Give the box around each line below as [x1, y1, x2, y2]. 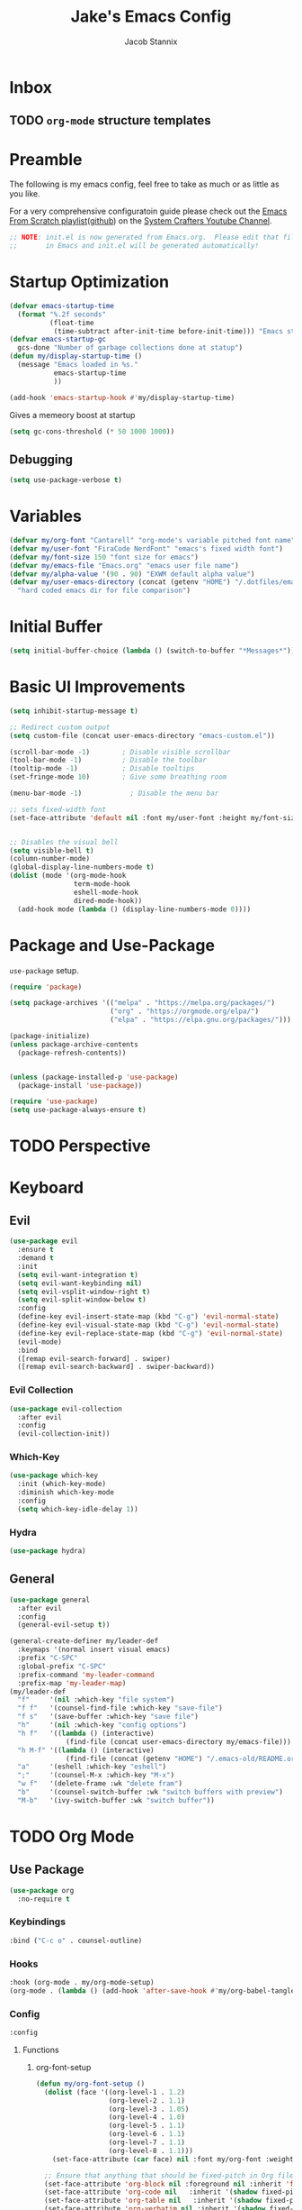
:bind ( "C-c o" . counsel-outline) [9, 1936, 143, 1945]
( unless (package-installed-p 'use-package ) [9, 1073, 179, 1082]
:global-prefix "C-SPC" [17, 1661, 106, 1671]
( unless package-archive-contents [9, 1039, 139, 1049]
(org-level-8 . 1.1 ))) [108, 2146, 193, 2155]
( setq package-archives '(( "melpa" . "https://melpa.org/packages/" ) [9, 999, 276, 1008]
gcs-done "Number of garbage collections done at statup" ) [17, 343, 244, 352]
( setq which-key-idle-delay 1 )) [17, 1504, 139, 1513]
